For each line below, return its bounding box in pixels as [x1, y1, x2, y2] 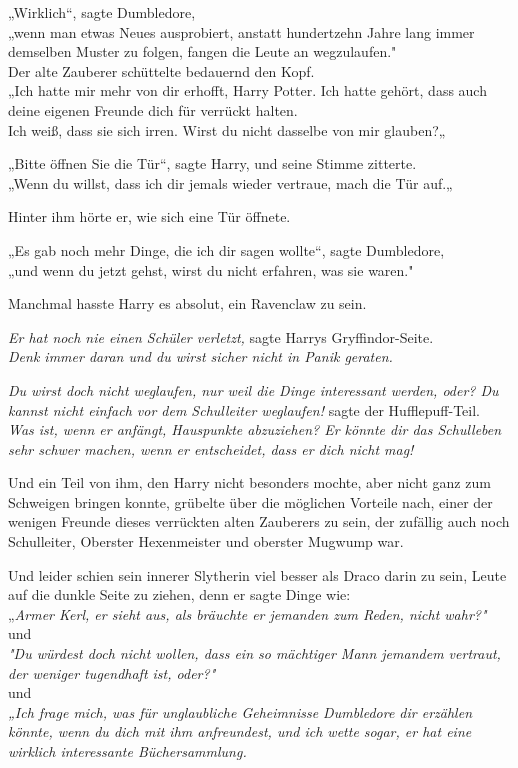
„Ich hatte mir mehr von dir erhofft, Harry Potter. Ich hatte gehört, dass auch [8, 80, 487, 101]
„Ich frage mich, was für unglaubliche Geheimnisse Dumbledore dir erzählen [8, 701, 473, 722]
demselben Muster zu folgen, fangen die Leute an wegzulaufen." [8, 41, 397, 62]
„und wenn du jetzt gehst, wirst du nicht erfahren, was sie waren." [8, 259, 414, 280]
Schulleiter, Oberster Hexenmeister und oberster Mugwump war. [8, 531, 404, 552]
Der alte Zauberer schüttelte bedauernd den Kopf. [8, 60, 315, 81]
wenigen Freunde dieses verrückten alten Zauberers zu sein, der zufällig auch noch [8, 511, 510, 532]
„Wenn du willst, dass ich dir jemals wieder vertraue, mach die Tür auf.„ [8, 172, 453, 193]
